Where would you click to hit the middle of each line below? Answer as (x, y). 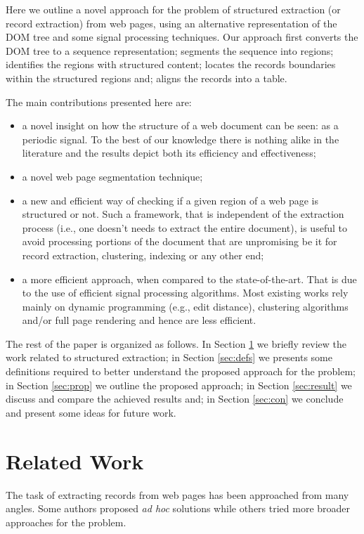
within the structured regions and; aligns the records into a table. (147, 78)
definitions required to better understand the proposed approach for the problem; (181, 371)
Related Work (75, 461)
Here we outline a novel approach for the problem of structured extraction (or (173, 9)
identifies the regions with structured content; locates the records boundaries (171, 64)
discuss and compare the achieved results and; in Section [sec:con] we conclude (175, 399)
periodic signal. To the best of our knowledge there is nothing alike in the (181, 139)
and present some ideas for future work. (91, 412)
